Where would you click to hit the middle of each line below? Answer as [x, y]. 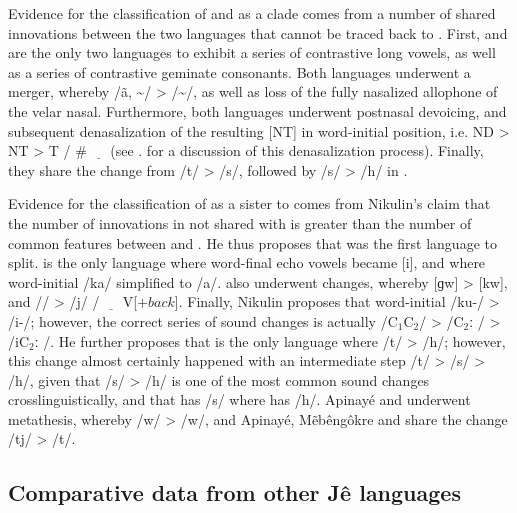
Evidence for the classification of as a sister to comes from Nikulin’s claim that [249, 203]
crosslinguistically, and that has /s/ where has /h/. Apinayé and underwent [239, 399]
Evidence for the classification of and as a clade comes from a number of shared [252, 13]
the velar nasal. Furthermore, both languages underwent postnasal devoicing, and [257, 110]
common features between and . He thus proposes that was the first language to [252, 242]
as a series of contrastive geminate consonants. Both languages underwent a [239, 71]
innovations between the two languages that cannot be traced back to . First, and [258, 32]
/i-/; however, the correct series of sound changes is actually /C [203, 320]
